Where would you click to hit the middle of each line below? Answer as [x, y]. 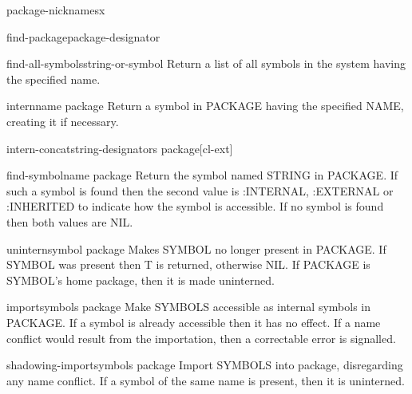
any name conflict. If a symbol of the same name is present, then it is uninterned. [206, 380]
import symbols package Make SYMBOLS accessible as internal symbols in [188, 307]
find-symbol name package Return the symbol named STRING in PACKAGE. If [202, 175]
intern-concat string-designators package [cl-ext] [120, 148]
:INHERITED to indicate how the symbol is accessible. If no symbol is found [195, 206]
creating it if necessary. [63, 121]
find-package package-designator [83, 36]
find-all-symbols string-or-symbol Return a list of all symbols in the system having [206, 63]
